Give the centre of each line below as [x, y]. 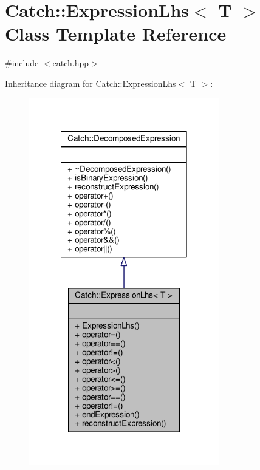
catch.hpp [71, 63]
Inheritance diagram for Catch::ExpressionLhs [91, 83]
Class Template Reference [116, 34]
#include [22, 63]
